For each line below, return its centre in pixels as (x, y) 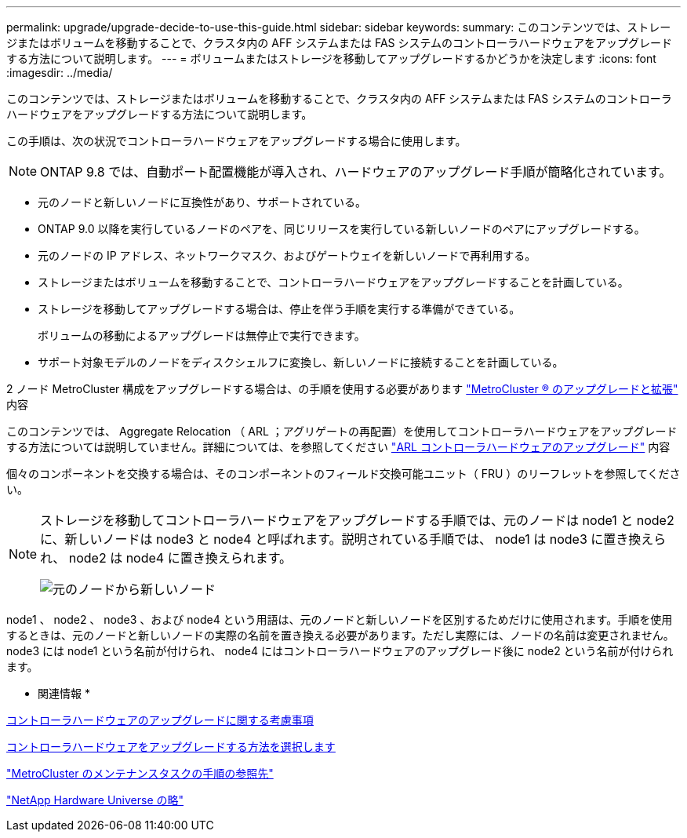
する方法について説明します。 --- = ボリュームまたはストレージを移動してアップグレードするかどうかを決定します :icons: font (331, 58)
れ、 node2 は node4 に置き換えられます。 (166, 558)
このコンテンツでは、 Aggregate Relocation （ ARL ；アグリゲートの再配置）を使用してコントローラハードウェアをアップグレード (342, 431)
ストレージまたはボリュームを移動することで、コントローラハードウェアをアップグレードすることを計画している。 (333, 282)
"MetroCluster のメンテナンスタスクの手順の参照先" (140, 773)
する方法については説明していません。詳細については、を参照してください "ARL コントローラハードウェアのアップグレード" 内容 (338, 447)
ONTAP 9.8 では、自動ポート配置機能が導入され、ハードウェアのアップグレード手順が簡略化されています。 (356, 172)
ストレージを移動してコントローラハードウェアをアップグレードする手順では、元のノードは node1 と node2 (357, 520)
